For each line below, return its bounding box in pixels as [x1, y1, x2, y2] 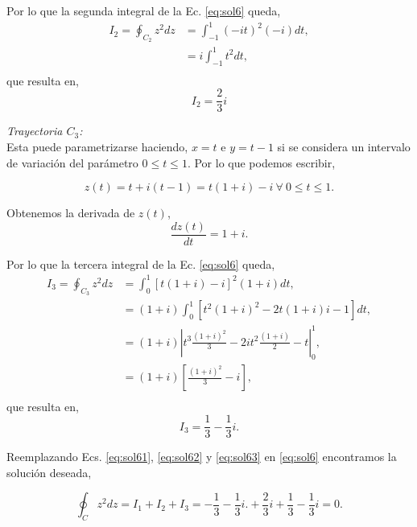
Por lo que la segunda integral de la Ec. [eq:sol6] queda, [6, 2, 281, 19]
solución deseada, [6, 463, 92, 480]
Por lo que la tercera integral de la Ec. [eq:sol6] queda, [6, 255, 275, 272]
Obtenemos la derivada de [6, 204, 135, 221]
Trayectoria [6, 122, 63, 139]
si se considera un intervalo [277, 138, 411, 154]
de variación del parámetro [6, 154, 138, 171]
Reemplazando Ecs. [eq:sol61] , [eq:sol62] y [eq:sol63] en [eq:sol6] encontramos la [6, 448, 397, 465]
